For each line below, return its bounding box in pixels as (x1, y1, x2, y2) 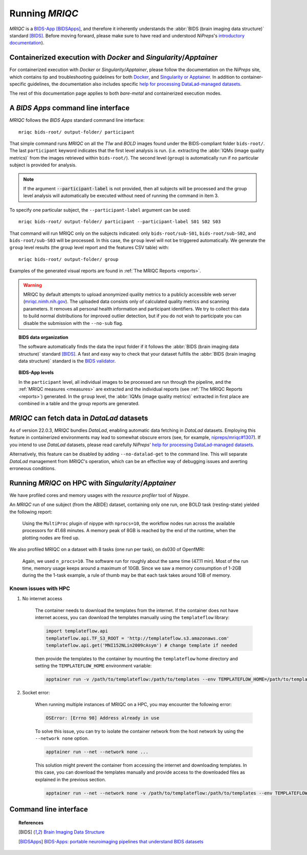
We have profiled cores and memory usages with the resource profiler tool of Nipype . (9, 492, 190, 498)
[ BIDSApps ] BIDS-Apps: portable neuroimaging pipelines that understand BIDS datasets (18, 838, 204, 844)
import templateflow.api (46, 628, 108, 634)
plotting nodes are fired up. (22, 535, 80, 541)
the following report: (9, 509, 52, 515)
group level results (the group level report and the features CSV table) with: (9, 245, 169, 251)
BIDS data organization (18, 334, 69, 340)
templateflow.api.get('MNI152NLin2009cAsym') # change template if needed (46, 643, 238, 648)
